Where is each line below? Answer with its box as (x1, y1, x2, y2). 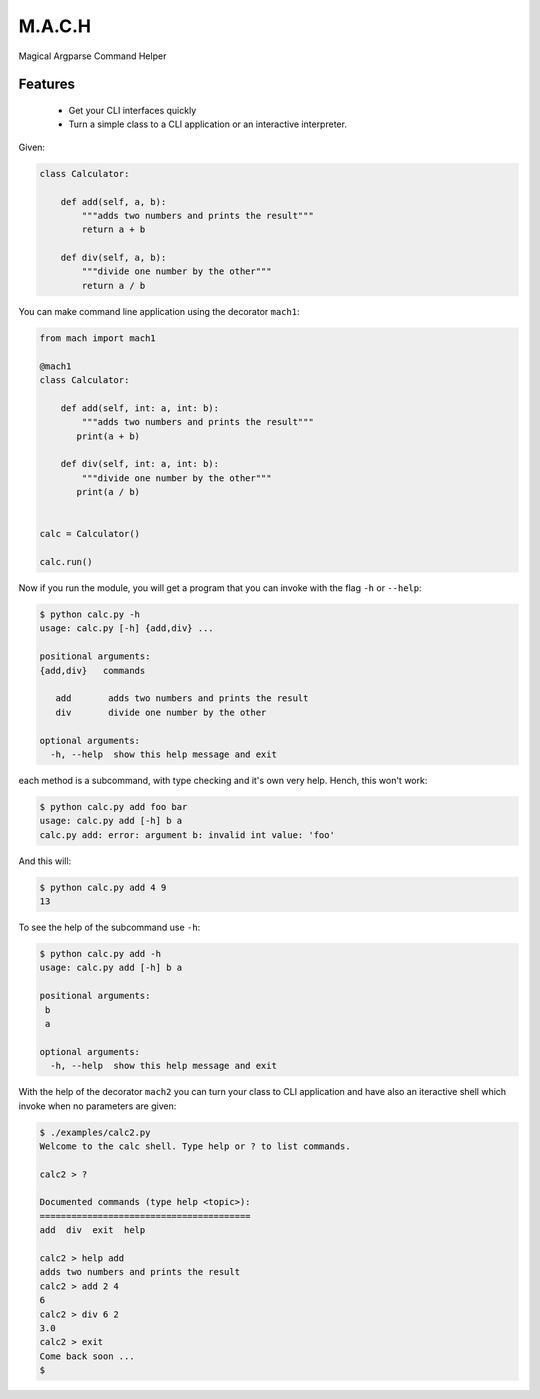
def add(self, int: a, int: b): (60, 402, 220, 414)
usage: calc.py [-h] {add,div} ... (39, 623, 214, 634)
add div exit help (39, 1225, 146, 1236)
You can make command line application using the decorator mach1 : (18, 305, 300, 317)
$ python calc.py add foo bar (39, 801, 188, 812)
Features (18, 76, 75, 93)
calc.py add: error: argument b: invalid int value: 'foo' (39, 829, 335, 840)
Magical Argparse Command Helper (18, 50, 167, 62)
